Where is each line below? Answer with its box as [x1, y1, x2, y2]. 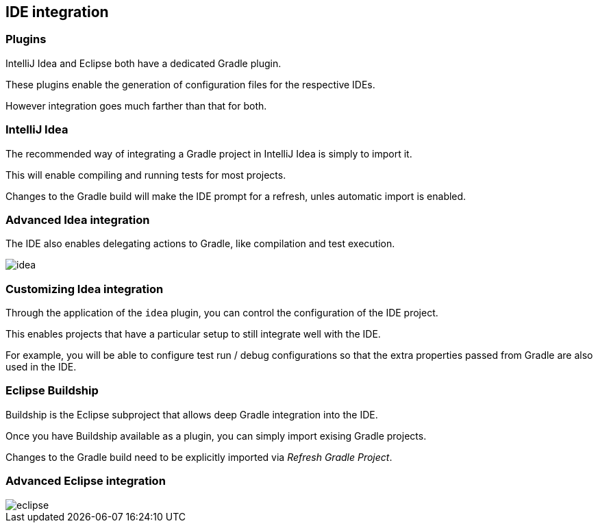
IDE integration [5, 3, 109, 21]
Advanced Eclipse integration [5, 474, 166, 488]
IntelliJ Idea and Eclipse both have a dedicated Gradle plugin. [5, 57, 282, 69]
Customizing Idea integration [5, 281, 164, 296]
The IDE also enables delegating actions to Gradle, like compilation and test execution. [5, 238, 395, 250]
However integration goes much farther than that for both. [5, 99, 267, 112]
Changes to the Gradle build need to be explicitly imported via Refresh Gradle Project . [5, 451, 393, 463]
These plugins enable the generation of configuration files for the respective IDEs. [5, 78, 375, 90]
